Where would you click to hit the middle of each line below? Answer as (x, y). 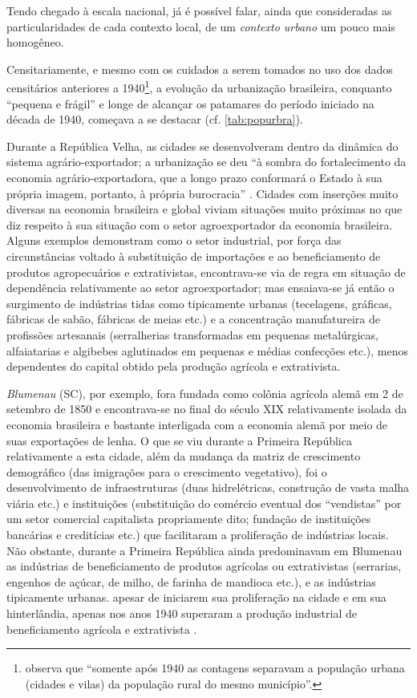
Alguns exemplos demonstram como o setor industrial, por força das (174, 240)
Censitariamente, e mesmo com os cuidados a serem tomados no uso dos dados (200, 69)
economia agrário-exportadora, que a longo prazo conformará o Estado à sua (194, 177)
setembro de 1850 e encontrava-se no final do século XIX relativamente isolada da (207, 409)
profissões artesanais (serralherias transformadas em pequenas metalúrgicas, (192, 334)
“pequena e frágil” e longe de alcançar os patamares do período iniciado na (190, 103)
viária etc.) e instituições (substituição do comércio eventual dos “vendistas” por (204, 503)
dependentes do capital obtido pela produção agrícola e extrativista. (174, 366)
